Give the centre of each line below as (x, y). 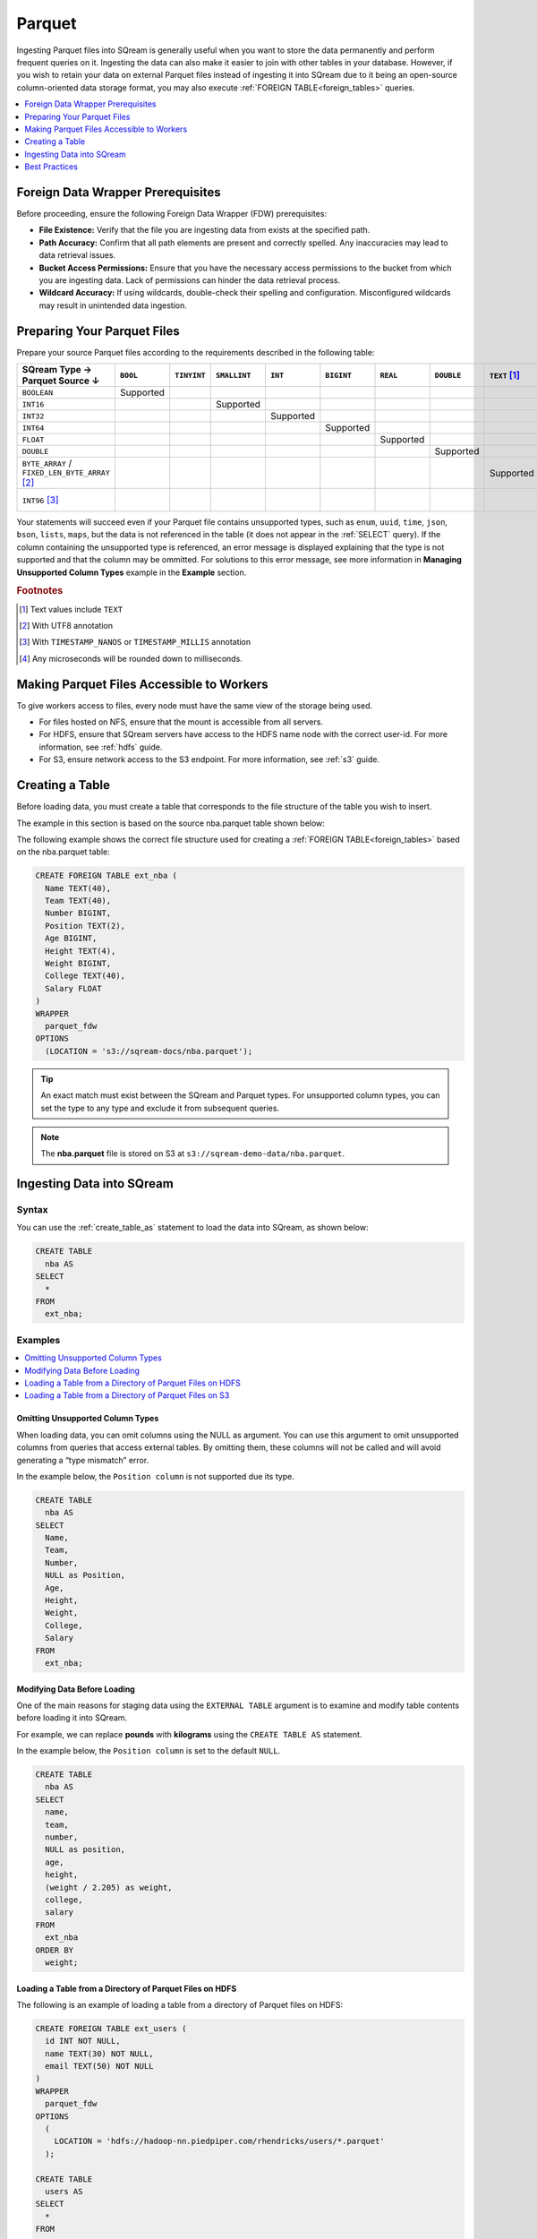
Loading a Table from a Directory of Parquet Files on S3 (127, 1395)
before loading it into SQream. (72, 1718)
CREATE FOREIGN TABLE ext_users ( (111, 2028)
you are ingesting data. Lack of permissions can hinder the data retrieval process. (189, 280)
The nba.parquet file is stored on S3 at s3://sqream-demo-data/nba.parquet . (192, 1154)
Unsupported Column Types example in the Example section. (132, 572)
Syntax (32, 1210)
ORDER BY (55, 1950)
